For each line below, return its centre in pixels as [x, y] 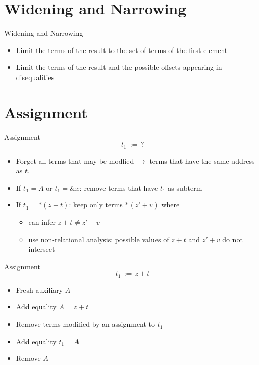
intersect [42, 249]
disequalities [35, 77]
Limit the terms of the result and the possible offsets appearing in [119, 67]
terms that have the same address [202, 160]
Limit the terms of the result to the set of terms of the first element [122, 50]
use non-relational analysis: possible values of [99, 239]
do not [232, 239]
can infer [42, 222]
